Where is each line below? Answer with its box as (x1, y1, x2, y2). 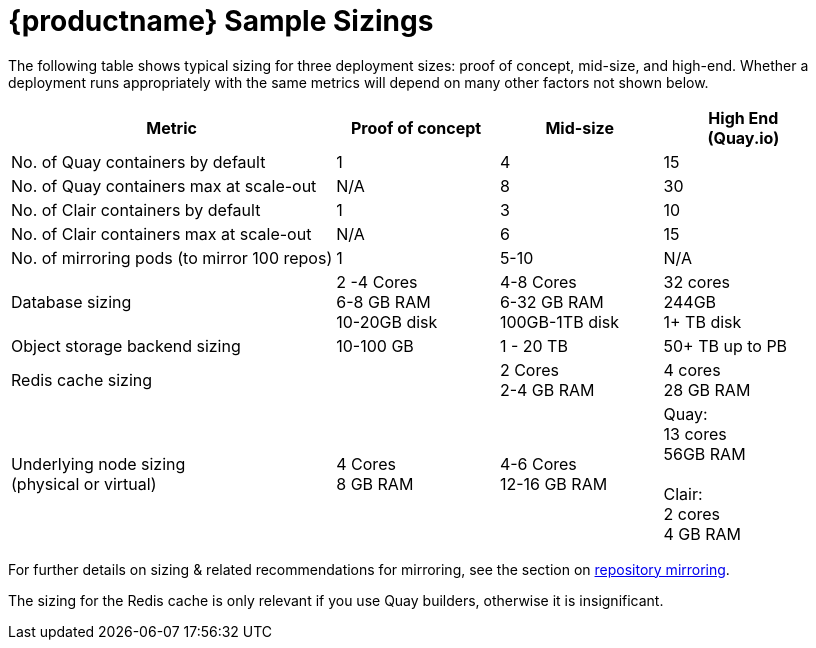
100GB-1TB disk (499, 311, 620, 332)
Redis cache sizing (11, 369, 153, 390)
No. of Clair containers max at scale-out (11, 223, 312, 244)
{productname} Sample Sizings (8, 4, 434, 38)
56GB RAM (663, 443, 746, 464)
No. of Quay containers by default (11, 151, 266, 172)
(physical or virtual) (11, 473, 157, 494)
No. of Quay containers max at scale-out (11, 175, 317, 196)
